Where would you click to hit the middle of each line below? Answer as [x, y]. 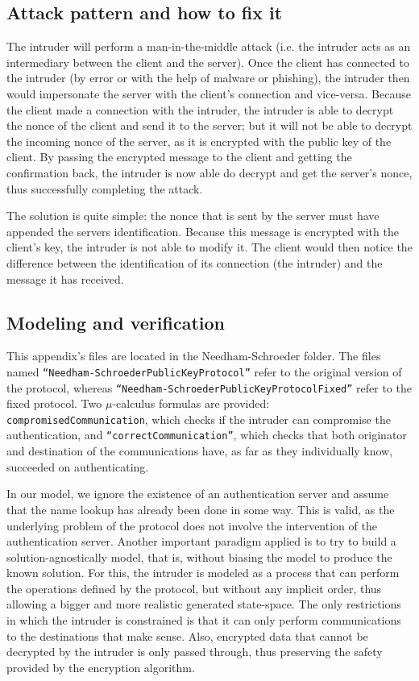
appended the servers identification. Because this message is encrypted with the [203, 231]
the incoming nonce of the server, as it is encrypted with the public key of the [199, 141]
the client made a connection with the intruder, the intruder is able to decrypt [200, 109]
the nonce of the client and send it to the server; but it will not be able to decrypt [209, 125]
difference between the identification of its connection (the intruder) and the [195, 262]
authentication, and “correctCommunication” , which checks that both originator [207, 435]
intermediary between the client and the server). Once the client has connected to [208, 62]
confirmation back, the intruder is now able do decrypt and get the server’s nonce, [209, 172]
